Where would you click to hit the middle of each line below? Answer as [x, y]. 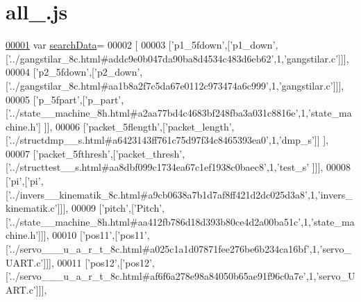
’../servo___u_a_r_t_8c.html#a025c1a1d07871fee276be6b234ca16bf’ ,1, [164, 249]
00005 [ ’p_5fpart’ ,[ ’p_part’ [64, 99]
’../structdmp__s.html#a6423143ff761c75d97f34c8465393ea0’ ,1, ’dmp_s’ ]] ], [168, 140]
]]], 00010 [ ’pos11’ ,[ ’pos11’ [93, 235]
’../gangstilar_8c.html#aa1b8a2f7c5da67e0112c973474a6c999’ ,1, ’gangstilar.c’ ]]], [176, 85]
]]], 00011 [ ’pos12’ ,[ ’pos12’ [98, 262]
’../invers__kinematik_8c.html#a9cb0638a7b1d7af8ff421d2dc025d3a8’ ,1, [163, 194]
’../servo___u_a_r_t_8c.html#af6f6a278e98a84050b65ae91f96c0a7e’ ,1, [162, 276]
